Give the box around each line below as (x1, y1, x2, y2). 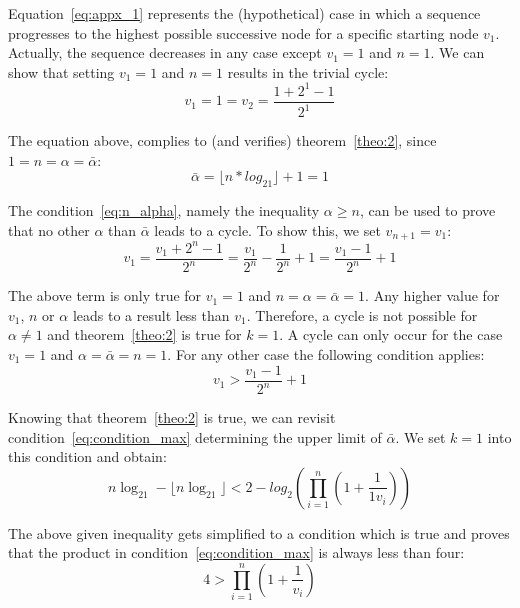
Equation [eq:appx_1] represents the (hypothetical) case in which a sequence (8, 3, 481, 23)
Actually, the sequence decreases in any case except (8, 42, 322, 63)
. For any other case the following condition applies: (167, 344, 485, 364)
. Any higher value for (365, 285, 500, 306)
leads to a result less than (72, 304, 230, 325)
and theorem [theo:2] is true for (47, 324, 242, 345)
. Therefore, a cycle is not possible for (246, 304, 478, 325)
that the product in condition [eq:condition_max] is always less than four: (8, 542, 465, 563)
